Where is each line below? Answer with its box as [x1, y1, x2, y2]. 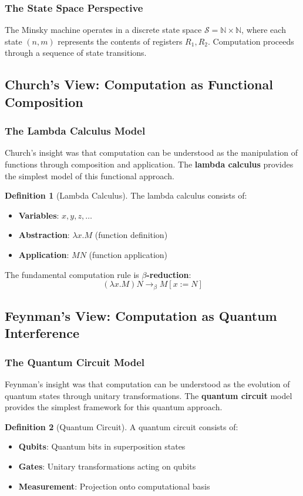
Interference [5, 324, 79, 342]
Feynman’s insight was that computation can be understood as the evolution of [5, 377, 290, 390]
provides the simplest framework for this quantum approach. [5, 401, 223, 413]
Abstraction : [18, 229, 70, 241]
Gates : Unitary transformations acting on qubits [18, 460, 196, 472]
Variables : [18, 209, 59, 221]
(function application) [89, 248, 168, 260]
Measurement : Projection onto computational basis [18, 480, 210, 492]
